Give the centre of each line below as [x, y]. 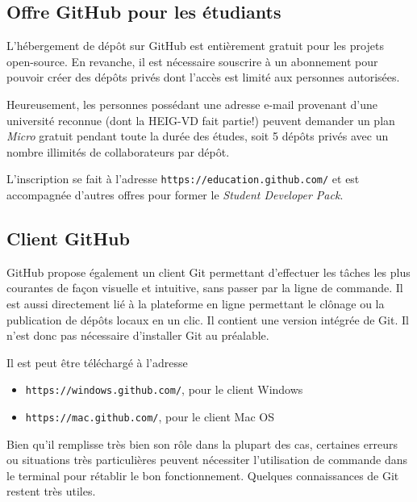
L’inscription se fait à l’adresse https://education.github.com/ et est [183, 179]
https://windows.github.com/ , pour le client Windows [164, 389]
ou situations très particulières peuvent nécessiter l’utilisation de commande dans [207, 460]
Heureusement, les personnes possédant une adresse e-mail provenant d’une [192, 104]
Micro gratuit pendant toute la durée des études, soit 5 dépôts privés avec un [198, 136]
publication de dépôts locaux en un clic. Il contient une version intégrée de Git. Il [208, 319]
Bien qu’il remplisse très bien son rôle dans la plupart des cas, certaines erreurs [202, 443]
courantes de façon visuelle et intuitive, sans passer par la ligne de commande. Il [205, 288]
